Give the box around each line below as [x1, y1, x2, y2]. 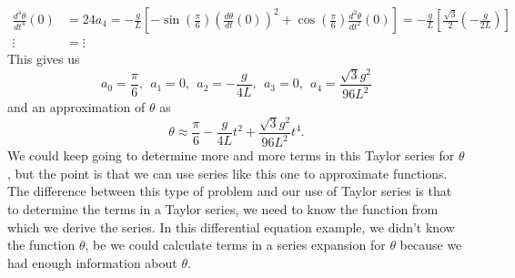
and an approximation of [7, 98, 146, 117]
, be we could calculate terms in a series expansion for [85, 235, 386, 254]
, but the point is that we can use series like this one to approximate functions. [7, 163, 448, 182]
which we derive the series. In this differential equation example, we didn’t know [7, 217, 455, 236]
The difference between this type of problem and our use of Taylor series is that [7, 181, 452, 201]
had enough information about [7, 252, 177, 272]
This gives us [7, 49, 80, 68]
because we [399, 235, 462, 254]
